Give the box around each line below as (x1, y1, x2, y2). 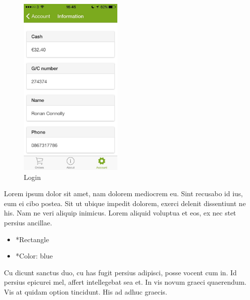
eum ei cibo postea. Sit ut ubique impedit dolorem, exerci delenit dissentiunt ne (4, 198, 246, 208)
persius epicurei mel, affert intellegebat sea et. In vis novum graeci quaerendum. (4, 277, 247, 287)
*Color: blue (15, 251, 53, 261)
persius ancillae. (4, 217, 52, 227)
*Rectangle (15, 234, 49, 244)
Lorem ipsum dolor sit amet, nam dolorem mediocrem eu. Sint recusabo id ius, (4, 188, 243, 199)
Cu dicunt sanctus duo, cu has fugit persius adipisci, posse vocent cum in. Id (4, 267, 237, 277)
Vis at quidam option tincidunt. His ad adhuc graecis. (4, 286, 167, 297)
